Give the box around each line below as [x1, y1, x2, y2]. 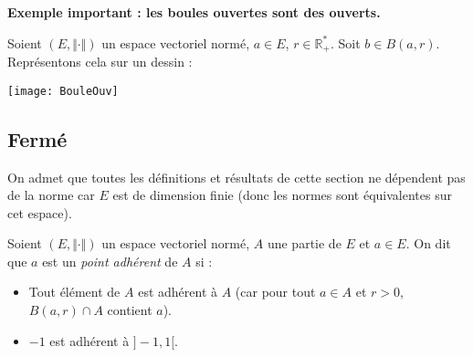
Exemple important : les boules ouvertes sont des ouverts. [7, 3, 381, 21]
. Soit [330, 33, 361, 52]
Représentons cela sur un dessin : [7, 52, 193, 71]
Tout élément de [28, 282, 121, 301]
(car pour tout [235, 282, 316, 301]
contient [107, 300, 152, 320]
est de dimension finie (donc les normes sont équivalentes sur [112, 185, 452, 205]
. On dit [405, 234, 451, 253]
